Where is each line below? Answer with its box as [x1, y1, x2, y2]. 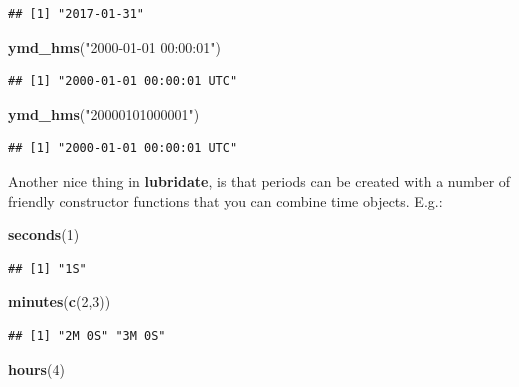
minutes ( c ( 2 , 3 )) [8, 291, 111, 312]
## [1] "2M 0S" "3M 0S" [8, 328, 166, 343]
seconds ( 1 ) [8, 224, 80, 245]
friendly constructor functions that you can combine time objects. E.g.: [8, 190, 443, 211]
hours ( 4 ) [8, 358, 65, 379]
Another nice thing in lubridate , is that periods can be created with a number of [8, 170, 511, 191]
